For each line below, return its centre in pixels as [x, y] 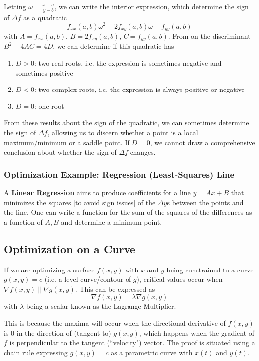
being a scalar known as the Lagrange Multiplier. [101, 306]
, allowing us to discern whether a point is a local [123, 132]
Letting [15, 6]
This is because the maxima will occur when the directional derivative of [115, 322]
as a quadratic [45, 17]
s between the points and [205, 202]
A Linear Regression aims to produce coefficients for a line [97, 192]
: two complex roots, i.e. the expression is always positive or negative [139, 89]
